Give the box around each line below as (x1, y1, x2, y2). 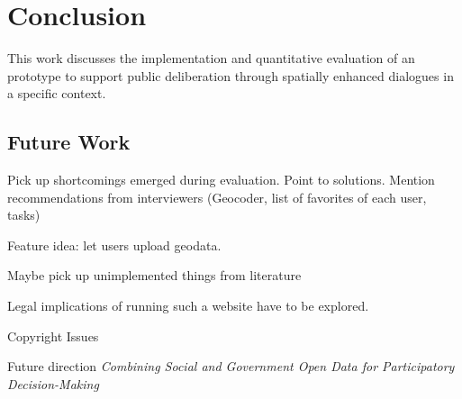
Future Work (7, 128, 131, 156)
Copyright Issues (7, 326, 99, 345)
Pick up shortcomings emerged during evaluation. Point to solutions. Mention (7, 170, 435, 189)
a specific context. (7, 84, 106, 103)
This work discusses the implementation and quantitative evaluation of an (7, 49, 415, 68)
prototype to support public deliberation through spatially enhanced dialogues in (7, 66, 454, 85)
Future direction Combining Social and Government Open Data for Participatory (7, 357, 455, 376)
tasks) (7, 205, 41, 224)
